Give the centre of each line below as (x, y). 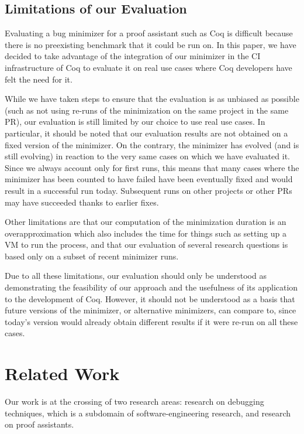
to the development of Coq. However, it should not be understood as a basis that (150, 298)
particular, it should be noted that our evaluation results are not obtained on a (146, 133)
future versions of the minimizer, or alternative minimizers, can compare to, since (151, 310)
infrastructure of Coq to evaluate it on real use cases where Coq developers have (148, 67)
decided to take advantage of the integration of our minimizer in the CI (133, 56)
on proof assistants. (39, 424)
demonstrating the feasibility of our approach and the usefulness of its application (151, 287)
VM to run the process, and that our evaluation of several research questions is (146, 245)
